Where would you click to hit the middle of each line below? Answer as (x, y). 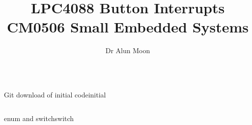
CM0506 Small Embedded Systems (128, 27)
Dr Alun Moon (128, 50)
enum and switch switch (39, 118)
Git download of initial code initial (55, 94)
